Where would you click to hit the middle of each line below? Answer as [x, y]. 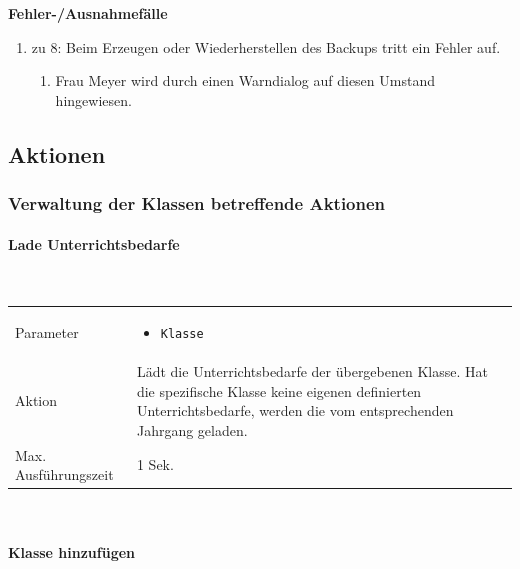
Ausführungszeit [64, 474]
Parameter [47, 332]
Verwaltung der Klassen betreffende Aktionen [197, 203]
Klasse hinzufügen [72, 551]
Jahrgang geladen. [192, 429]
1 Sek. [155, 464]
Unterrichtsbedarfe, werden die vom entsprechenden [295, 410]
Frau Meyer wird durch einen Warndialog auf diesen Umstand [245, 80]
